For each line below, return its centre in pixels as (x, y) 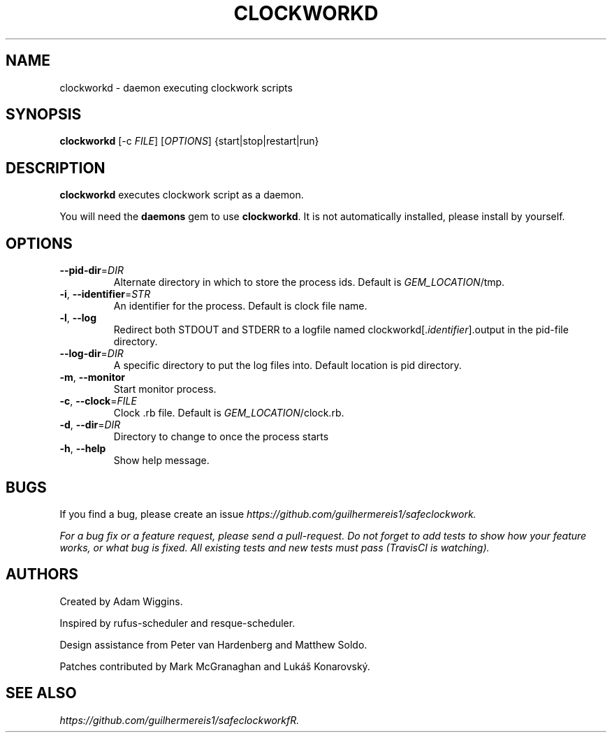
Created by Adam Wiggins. (121, 601)
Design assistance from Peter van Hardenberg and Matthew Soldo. (213, 644)
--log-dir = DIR (92, 354)
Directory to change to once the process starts (221, 437)
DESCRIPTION (56, 168)
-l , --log (78, 318)
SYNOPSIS (44, 115)
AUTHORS (42, 574)
